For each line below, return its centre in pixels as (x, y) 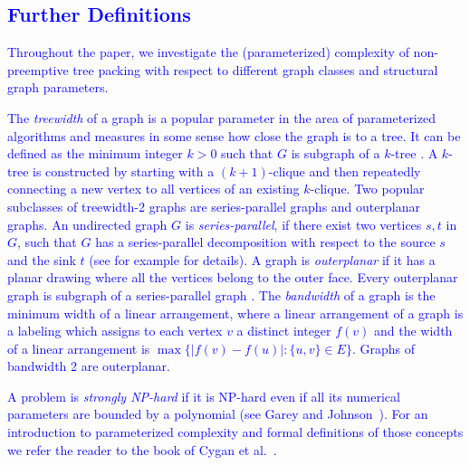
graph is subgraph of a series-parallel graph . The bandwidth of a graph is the (221, 294)
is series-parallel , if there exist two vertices (303, 224)
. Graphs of (383, 348)
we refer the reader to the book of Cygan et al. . (142, 449)
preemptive (38, 69)
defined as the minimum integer (95, 153)
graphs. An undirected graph (87, 224)
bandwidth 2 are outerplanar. (89, 366)
